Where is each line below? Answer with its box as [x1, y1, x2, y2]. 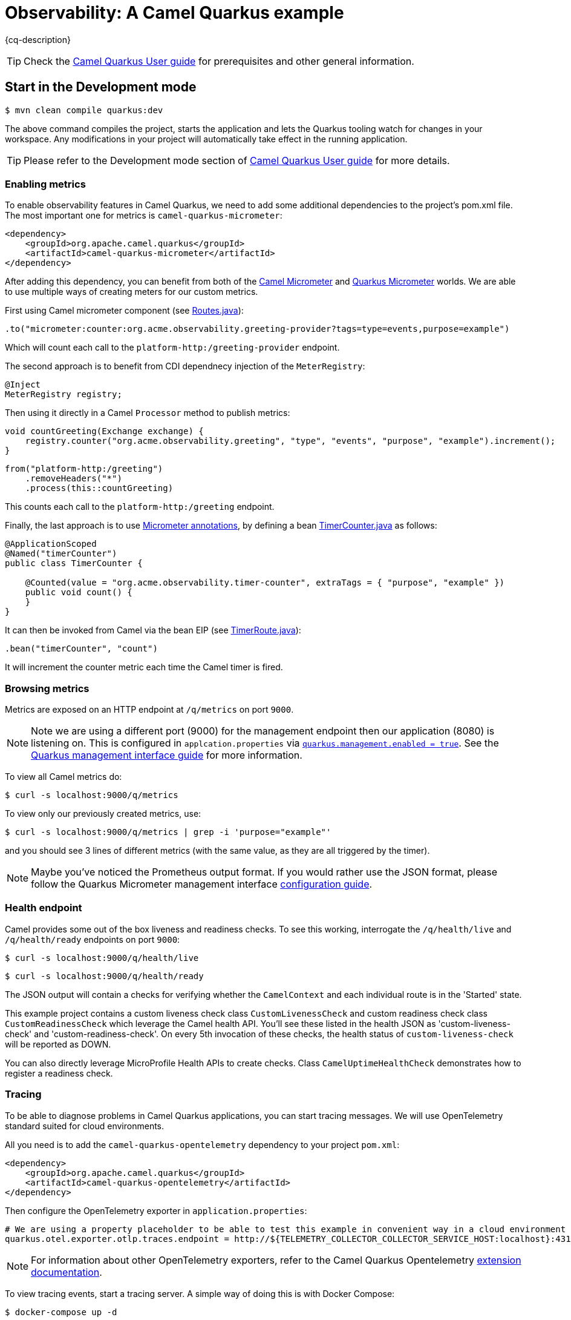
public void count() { [25, 587, 132, 598]
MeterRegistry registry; [5, 389, 122, 400]
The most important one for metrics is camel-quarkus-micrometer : [5, 210, 282, 221]
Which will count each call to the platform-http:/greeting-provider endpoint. [5, 342, 340, 353]
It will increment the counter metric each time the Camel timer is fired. [5, 662, 283, 673]
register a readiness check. [5, 1068, 113, 1078]
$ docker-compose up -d [5, 1307, 117, 1317]
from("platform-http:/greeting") [5, 464, 163, 474]
